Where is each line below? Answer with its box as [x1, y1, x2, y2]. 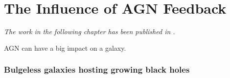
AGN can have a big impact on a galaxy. [4, 42, 126, 53]
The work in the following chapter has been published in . [4, 26, 175, 37]
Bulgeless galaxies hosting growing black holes [4, 63, 190, 76]
